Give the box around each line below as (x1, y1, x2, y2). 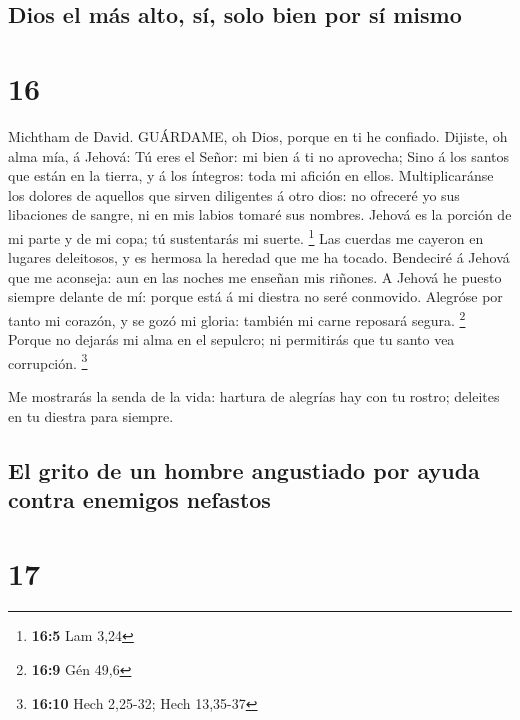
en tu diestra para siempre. (8, 405, 174, 426)
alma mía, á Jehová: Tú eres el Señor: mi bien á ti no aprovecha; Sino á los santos (8, 145, 510, 166)
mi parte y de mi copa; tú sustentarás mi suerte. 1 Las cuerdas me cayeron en (8, 224, 484, 248)
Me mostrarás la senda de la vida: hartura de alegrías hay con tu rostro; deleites (8, 386, 500, 406)
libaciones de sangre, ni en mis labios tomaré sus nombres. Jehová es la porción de (8, 204, 512, 225)
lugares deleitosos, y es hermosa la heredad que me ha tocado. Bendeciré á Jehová (8, 247, 510, 268)
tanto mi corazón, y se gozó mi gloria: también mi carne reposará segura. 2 (8, 306, 466, 330)
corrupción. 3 (8, 349, 88, 373)
